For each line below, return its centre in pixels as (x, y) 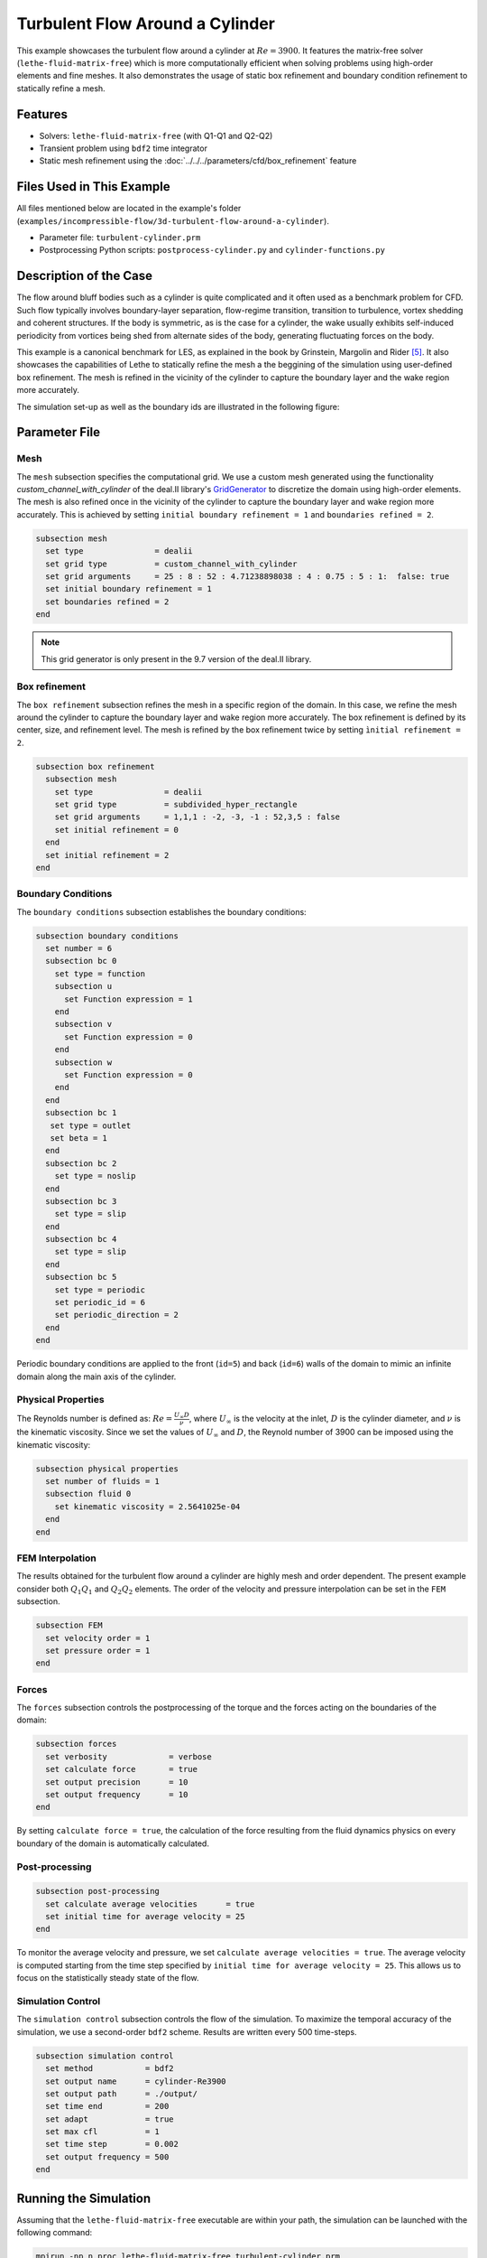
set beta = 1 (79, 1138)
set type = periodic (100, 1290)
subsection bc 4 (81, 1239)
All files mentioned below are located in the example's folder (129, 209)
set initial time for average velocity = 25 (145, 1917)
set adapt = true (110, 2119)
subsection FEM (69, 1625)
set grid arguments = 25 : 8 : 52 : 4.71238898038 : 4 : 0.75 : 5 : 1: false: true (248, 577)
